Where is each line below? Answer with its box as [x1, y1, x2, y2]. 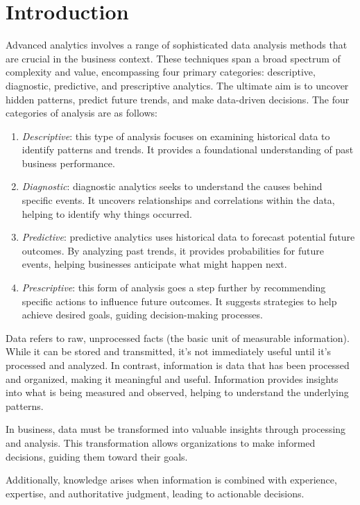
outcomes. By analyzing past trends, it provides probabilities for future [22, 243, 324, 257]
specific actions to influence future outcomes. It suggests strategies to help [22, 293, 337, 308]
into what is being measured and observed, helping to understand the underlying [6, 385, 349, 400]
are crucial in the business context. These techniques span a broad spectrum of [6, 51, 341, 65]
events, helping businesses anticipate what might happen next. [22, 257, 287, 271]
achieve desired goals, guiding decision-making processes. [22, 307, 263, 322]
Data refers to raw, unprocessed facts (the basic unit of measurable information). [6, 330, 350, 345]
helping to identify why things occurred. [22, 206, 192, 221]
